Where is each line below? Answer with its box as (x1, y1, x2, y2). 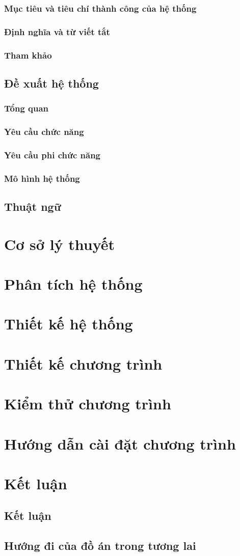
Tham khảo (4, 48, 52, 61)
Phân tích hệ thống (4, 273, 143, 294)
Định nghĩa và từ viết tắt (4, 25, 110, 38)
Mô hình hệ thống (4, 172, 80, 184)
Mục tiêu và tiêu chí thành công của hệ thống (4, 2, 197, 14)
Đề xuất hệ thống (4, 75, 99, 91)
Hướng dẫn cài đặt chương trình (4, 433, 236, 454)
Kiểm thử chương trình (4, 393, 171, 414)
